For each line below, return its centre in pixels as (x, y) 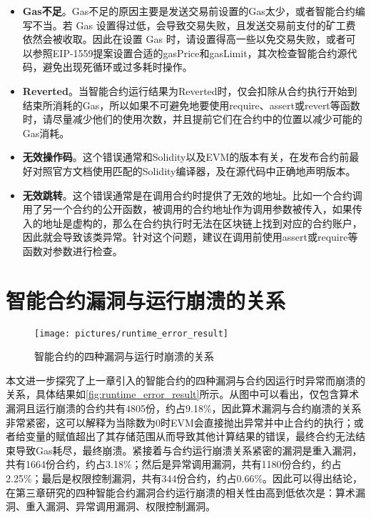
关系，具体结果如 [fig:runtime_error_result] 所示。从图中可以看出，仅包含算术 (183, 394)
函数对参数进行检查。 (72, 250)
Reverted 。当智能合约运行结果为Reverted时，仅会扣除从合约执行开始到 (190, 90)
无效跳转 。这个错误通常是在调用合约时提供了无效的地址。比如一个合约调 (192, 195)
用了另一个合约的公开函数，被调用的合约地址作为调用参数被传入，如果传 (192, 209)
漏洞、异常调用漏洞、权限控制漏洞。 (130, 506)
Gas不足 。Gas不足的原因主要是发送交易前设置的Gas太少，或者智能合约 (189, 11)
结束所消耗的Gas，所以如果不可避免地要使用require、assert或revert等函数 (191, 105)
